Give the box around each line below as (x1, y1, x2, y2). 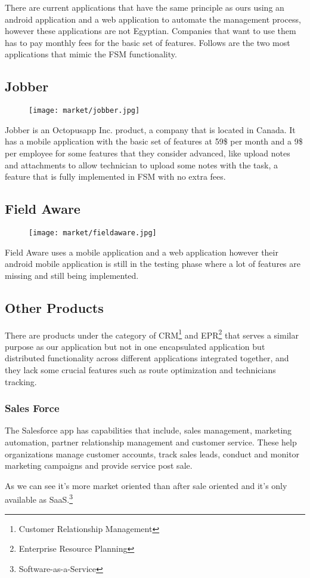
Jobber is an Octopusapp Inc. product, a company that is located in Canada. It (5, 123, 296, 136)
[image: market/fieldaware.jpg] (29, 229, 157, 237)
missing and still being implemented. (5, 269, 139, 281)
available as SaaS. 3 (5, 491, 73, 506)
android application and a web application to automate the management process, (5, 13, 301, 25)
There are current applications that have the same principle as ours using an (5, 1, 284, 13)
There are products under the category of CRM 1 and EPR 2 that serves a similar (5, 327, 299, 341)
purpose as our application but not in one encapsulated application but (5, 340, 265, 352)
